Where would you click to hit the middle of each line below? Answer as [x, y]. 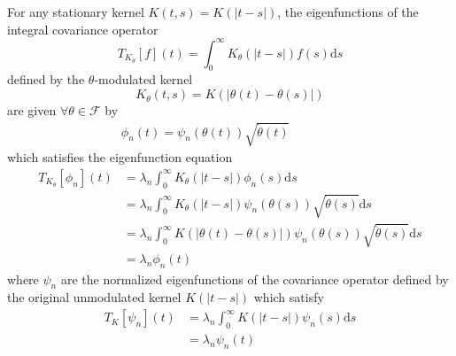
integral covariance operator [83, 29]
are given [32, 110]
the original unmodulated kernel [94, 297]
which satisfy [289, 297]
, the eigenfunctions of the [348, 12]
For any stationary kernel [76, 12]
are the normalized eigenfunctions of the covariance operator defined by [255, 279]
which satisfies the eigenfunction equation [120, 157]
